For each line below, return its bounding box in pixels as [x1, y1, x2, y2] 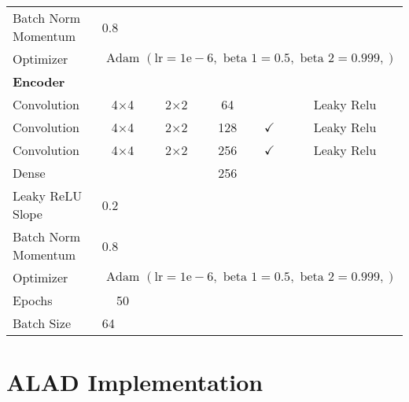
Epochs [13, 291, 53, 309]
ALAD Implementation [6, 366, 263, 398]
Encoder [13, 72, 65, 90]
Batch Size [13, 314, 71, 332]
